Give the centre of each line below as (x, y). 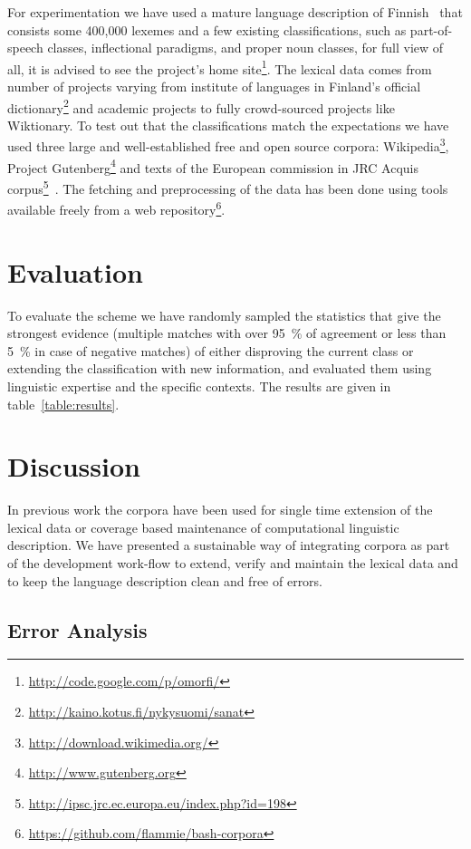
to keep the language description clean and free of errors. (165, 580)
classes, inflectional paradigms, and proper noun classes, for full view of (245, 48)
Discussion (74, 466)
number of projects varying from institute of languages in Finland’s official (214, 87)
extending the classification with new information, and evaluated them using (220, 368)
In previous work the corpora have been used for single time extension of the (220, 510)
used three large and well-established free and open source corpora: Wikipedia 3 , (228, 145)
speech (25, 48)
